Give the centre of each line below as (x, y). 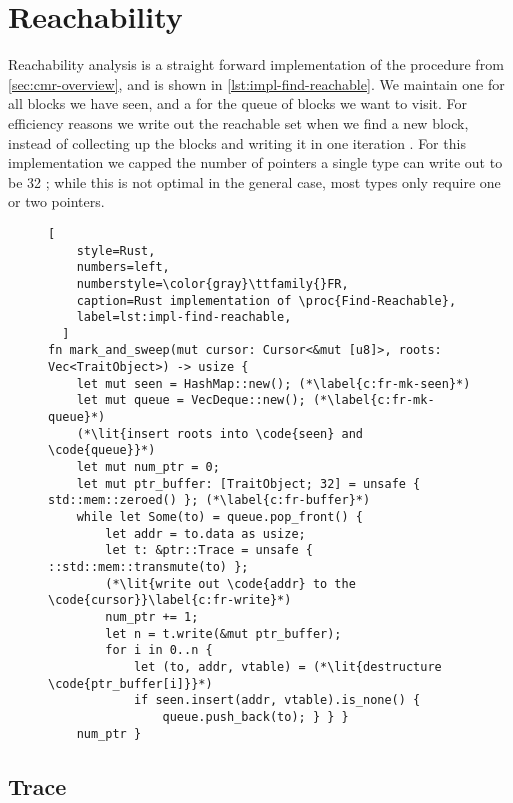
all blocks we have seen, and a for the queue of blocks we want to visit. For (238, 103)
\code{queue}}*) (102, 450)
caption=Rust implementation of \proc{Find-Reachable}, (266, 300)
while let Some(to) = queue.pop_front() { (219, 517)
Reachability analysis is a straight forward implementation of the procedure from (256, 64)
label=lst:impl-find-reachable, (184, 317)
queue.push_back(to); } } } (255, 716)
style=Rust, (116, 250)
